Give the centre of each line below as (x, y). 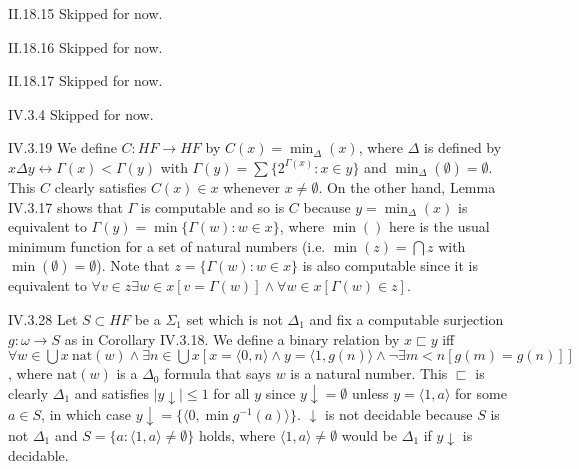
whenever (252, 186)
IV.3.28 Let (43, 318)
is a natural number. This (369, 373)
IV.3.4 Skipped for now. (81, 113)
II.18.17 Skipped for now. (85, 80)
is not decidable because (398, 413)
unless (370, 392)
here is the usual (439, 226)
